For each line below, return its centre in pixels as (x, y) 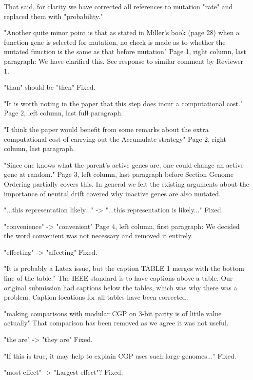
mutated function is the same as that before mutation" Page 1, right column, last (125, 51)
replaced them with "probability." (54, 16)
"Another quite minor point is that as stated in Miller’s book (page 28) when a (122, 32)
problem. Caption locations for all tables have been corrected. (96, 297)
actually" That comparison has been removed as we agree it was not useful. (116, 323)
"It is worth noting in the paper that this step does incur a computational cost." (124, 103)
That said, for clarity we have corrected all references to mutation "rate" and (118, 6)
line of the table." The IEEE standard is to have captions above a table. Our (118, 278)
